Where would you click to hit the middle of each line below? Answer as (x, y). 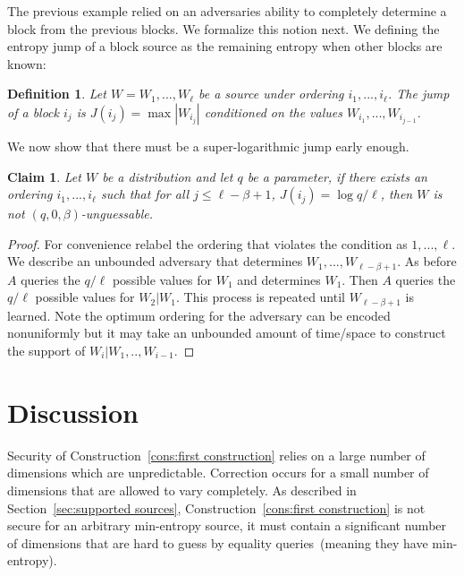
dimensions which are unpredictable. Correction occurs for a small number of (218, 473)
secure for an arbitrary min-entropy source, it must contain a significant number (227, 525)
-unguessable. (117, 214)
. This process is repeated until (261, 297)
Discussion (73, 412)
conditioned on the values (273, 112)
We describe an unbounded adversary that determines (155, 261)
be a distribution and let (168, 176)
